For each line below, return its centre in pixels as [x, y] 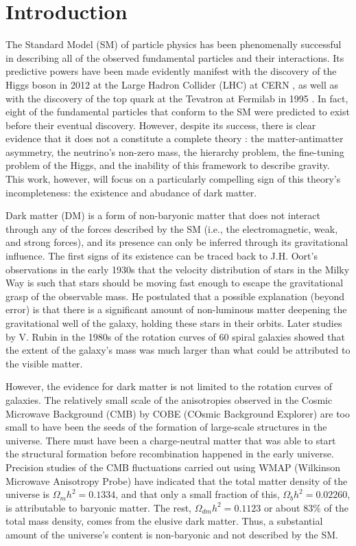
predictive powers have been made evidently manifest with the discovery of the [171, 71]
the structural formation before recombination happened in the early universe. [170, 454]
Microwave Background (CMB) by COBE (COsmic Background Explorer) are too [178, 413]
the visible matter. [44, 363]
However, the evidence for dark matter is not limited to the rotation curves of [169, 386]
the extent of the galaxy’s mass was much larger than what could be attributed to [178, 350]
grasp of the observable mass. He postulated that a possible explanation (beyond [175, 296]
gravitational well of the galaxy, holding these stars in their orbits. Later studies [174, 323]
